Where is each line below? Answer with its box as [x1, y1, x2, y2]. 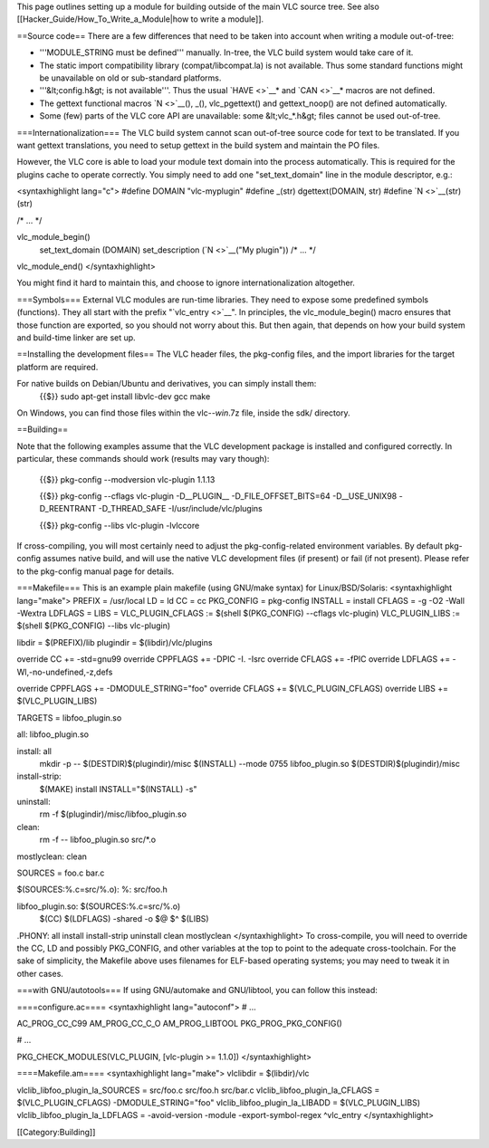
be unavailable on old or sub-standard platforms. [39, 72, 222, 83]
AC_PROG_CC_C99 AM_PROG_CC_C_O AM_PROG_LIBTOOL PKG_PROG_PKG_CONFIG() [16, 1018, 343, 1028]
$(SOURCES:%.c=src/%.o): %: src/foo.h [16, 884, 168, 895]
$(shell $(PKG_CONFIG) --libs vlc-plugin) [16, 620, 171, 631]
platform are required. [16, 361, 99, 372]
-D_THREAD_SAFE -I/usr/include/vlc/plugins [98, 503, 263, 514]
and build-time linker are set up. [16, 331, 136, 343]
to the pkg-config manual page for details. [16, 566, 175, 577]
